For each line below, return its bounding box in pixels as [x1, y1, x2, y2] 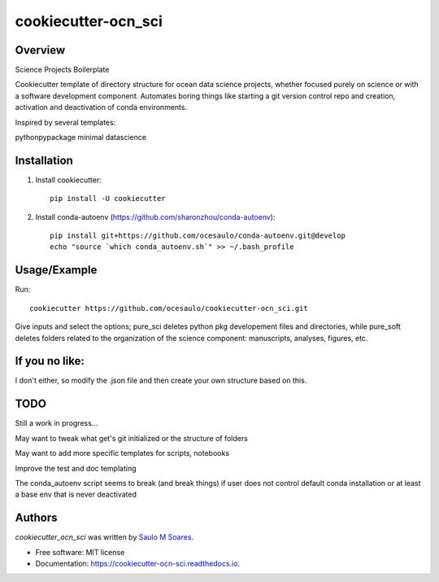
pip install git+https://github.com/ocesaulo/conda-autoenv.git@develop [50, 231, 346, 240]
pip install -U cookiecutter [50, 194, 166, 203]
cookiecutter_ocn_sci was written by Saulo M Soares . [15, 532, 194, 542]
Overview [15, 43, 66, 57]
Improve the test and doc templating [15, 463, 137, 473]
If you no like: [15, 354, 85, 368]
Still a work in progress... [15, 418, 98, 428]
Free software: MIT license [35, 547, 125, 557]
